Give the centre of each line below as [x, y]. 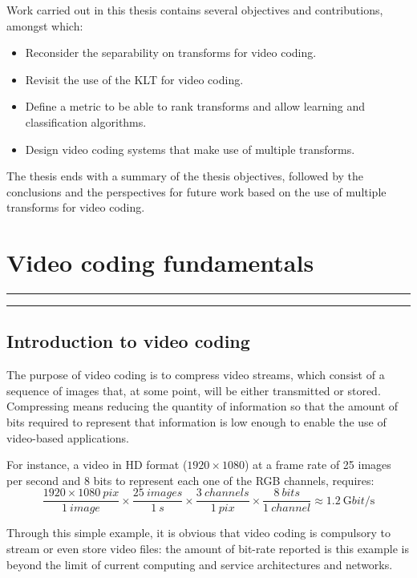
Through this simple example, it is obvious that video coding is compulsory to [198, 533]
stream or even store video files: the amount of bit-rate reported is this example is [208, 549]
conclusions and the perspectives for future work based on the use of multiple [196, 191]
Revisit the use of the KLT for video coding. [134, 79]
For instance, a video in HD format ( [97, 465]
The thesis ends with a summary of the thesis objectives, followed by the [185, 176]
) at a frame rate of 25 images [318, 465]
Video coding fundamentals [160, 263]
